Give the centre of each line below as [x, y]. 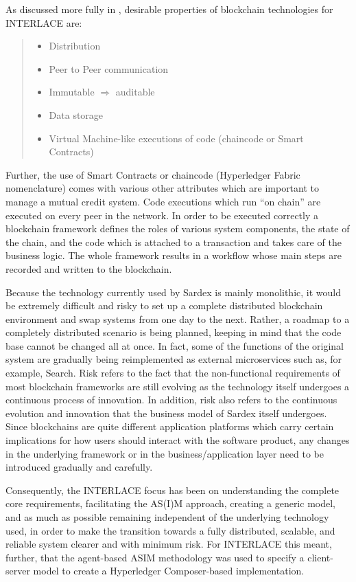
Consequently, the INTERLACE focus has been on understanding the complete [173, 490]
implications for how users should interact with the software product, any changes [178, 440]
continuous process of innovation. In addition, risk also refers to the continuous [171, 400]
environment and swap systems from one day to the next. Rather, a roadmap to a [178, 318]
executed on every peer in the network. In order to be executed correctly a [162, 215]
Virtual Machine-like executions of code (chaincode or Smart [176, 138]
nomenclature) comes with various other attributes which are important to [163, 188]
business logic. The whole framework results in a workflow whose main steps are [174, 255]
